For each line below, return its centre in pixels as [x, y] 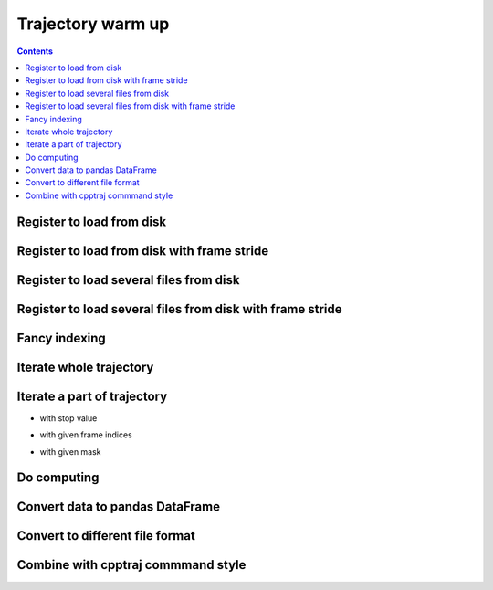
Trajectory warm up [93, 24]
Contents [35, 51]
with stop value [68, 418]
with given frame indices [86, 435]
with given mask [70, 451]
